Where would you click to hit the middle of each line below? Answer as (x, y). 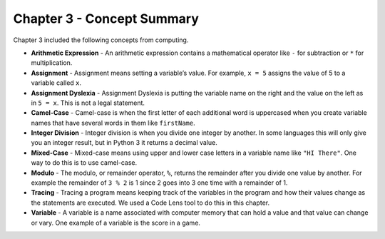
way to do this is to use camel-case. (84, 163)
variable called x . (56, 83)
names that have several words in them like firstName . (113, 123)
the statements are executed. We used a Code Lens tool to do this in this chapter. (150, 203)
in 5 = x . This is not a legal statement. (88, 103)
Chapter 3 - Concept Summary (106, 19)
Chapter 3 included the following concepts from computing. (101, 40)
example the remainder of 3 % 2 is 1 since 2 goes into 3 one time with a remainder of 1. (159, 183)
